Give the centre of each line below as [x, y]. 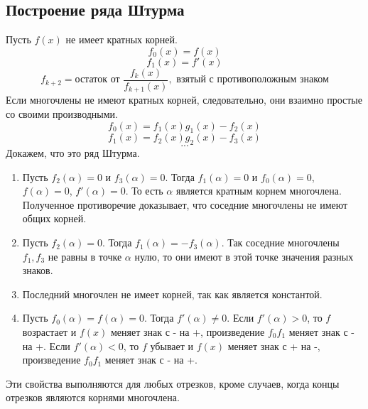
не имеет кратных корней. [121, 39]
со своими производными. [62, 113]
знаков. [38, 270]
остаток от [97, 80]
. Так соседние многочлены [280, 242]
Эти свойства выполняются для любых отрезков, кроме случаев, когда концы [173, 383]
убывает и [172, 345]
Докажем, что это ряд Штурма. [73, 153]
